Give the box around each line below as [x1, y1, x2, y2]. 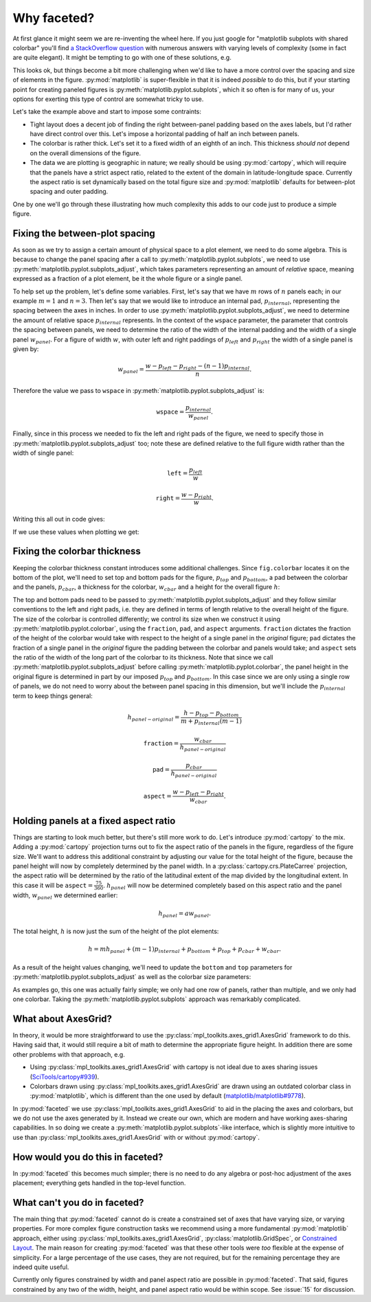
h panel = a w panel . [158, 909, 212, 919]
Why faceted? [12, 10, 95, 25]
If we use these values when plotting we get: [12, 528, 139, 536]
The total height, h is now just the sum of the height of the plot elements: [12, 928, 219, 936]
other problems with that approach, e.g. [12, 1050, 125, 1058]
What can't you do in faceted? [12, 1196, 144, 1209]
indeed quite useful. [12, 1263, 69, 1271]
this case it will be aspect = [12, 881, 93, 889]
